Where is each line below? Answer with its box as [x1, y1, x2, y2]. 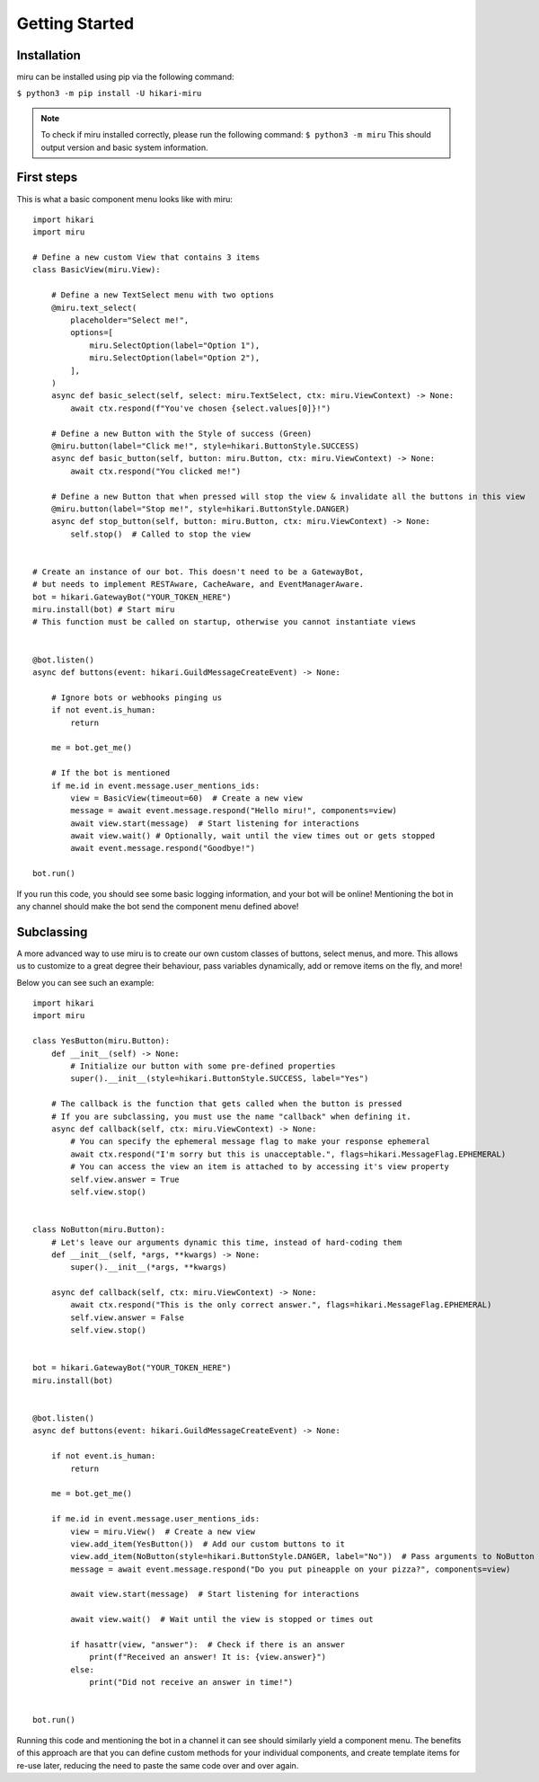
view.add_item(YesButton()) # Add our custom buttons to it [70, 1538, 346, 1549]
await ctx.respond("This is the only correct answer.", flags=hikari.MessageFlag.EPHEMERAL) [70, 1299, 492, 1310]
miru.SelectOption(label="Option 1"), [89, 340, 261, 350]
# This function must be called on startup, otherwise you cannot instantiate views [32, 616, 417, 627]
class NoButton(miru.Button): [32, 1225, 166, 1235]
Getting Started [16, 13, 135, 33]
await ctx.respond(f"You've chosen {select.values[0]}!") [70, 403, 331, 413]
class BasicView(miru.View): [32, 265, 161, 275]
